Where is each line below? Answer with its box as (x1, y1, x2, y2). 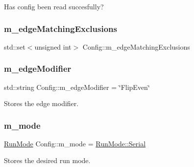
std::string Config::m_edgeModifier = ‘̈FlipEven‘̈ (4, 82, 150, 92)
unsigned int (34, 41, 72, 52)
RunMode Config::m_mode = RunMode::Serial (4, 139, 146, 149)
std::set (4, 41, 25, 52)
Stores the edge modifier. (4, 98, 79, 109)
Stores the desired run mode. (4, 155, 91, 165)
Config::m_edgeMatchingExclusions (82, 41, 190, 52)
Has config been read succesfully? (4, 1, 104, 11)
